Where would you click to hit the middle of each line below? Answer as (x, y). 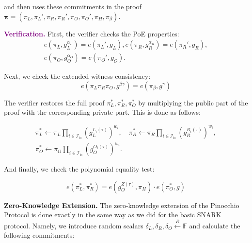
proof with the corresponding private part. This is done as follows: (102, 112)
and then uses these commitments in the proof (73, 6)
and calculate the (215, 225)
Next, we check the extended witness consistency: (77, 76)
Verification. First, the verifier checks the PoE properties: (92, 33)
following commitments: (39, 235)
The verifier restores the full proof (54, 102)
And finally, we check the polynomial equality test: (79, 169)
